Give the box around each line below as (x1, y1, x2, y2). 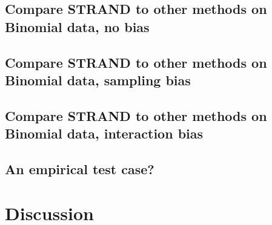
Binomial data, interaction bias (5, 124, 204, 143)
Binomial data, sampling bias (5, 70, 191, 89)
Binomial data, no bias (5, 17, 150, 36)
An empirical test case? (5, 159, 154, 178)
